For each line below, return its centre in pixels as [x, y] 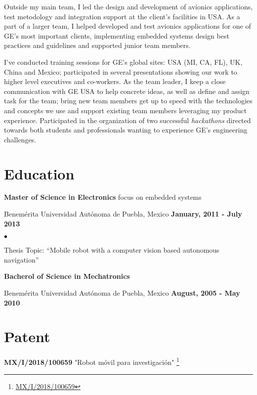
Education [39, 173]
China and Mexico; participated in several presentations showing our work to [121, 71]
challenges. [20, 139]
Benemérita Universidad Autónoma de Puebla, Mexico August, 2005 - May [122, 293]
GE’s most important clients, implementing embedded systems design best [117, 35]
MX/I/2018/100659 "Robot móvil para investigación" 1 [92, 361]
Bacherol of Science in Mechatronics [67, 276]
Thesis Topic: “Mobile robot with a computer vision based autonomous [112, 250]
